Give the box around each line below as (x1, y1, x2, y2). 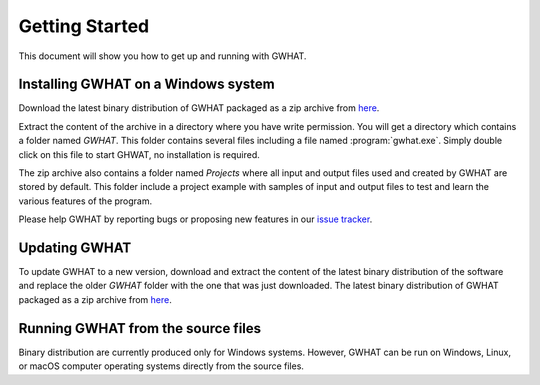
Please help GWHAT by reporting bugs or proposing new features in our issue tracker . (18, 213, 373, 225)
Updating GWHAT (18, 240, 132, 256)
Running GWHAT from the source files (18, 320, 262, 337)
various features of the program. (18, 195, 153, 207)
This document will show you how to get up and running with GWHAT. (18, 50, 307, 62)
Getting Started (18, 15, 150, 37)
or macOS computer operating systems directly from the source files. (18, 360, 305, 372)
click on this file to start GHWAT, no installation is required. (18, 148, 260, 160)
